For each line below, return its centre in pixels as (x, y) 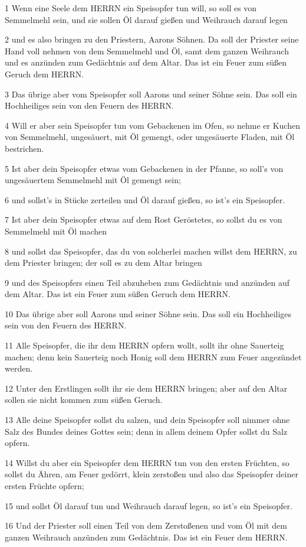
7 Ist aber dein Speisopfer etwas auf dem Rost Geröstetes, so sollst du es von (144, 219)
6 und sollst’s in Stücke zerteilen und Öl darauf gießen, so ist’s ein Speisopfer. (145, 199)
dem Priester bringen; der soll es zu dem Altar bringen (103, 263)
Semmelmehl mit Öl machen (56, 231)
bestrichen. (24, 148)
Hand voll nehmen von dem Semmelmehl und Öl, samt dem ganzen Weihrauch (147, 51)
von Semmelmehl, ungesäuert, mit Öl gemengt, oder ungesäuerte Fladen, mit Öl (150, 137)
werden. (19, 368)
